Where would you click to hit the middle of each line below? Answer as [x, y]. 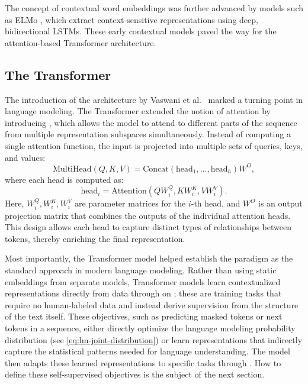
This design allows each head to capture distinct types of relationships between [148, 227]
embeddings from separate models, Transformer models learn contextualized [143, 281]
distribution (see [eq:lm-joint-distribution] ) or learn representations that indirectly [154, 339]
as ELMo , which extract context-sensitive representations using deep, [131, 19]
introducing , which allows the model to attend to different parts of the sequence [151, 122]
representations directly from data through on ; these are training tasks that [143, 293]
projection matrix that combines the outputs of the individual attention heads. [148, 215]
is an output [280, 203]
